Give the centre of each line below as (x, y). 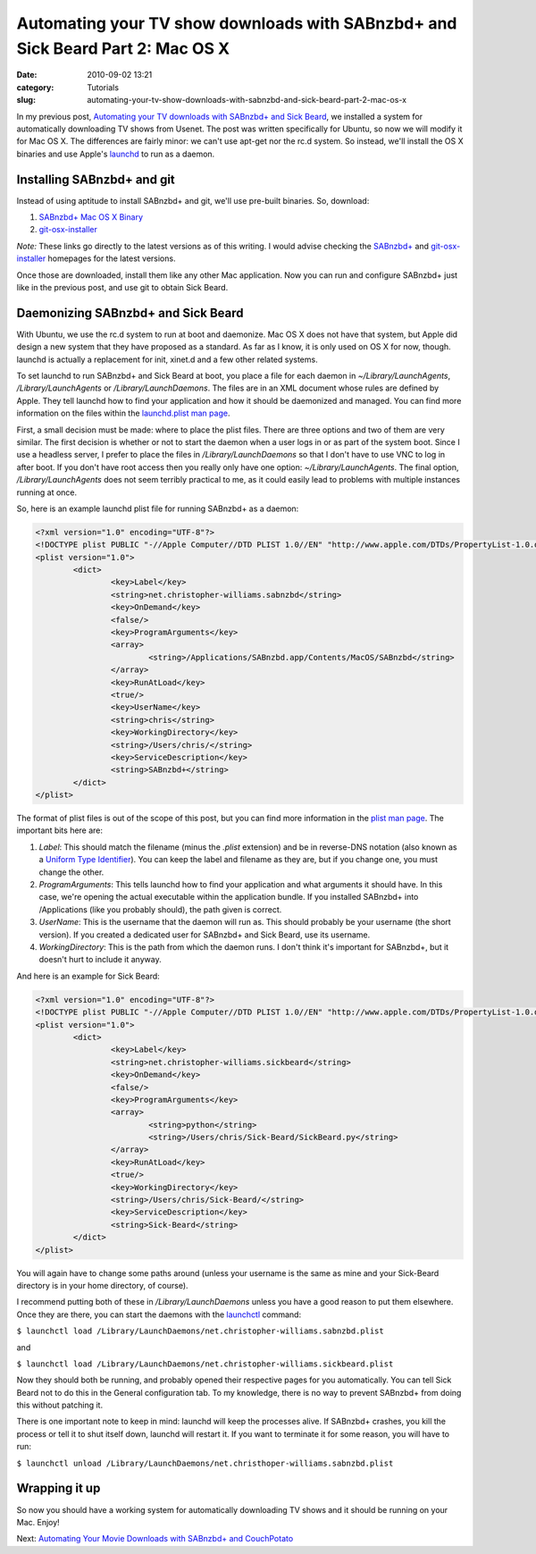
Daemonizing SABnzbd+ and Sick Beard (130, 313)
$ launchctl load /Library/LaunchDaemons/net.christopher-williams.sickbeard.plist (205, 1364)
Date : (27, 75)
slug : (26, 100)
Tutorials (103, 87)
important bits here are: (59, 830)
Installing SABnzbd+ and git (96, 179)
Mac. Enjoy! (38, 1522)
